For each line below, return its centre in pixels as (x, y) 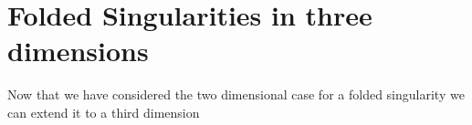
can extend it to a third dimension (104, 112)
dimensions (78, 51)
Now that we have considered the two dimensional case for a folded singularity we (236, 94)
